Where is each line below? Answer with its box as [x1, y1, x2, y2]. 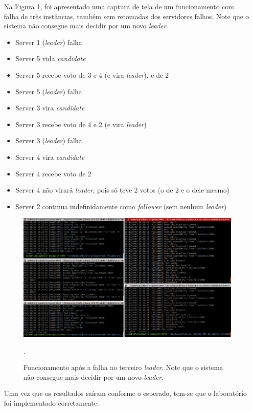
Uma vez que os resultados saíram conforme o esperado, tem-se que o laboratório [4, 388, 247, 398]
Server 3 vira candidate [15, 103, 85, 113]
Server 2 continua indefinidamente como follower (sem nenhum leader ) [15, 201, 227, 211]
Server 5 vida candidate [15, 53, 86, 64]
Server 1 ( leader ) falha [15, 37, 82, 47]
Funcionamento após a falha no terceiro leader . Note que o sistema [23, 362, 223, 372]
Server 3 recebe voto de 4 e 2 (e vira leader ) [15, 119, 147, 129]
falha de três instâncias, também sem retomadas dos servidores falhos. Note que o [4, 11, 249, 21]
